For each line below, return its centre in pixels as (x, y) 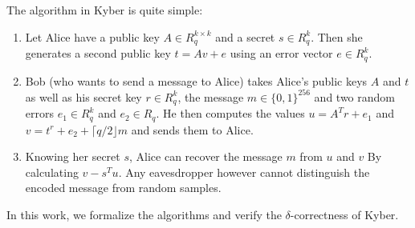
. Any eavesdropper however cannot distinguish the (244, 172)
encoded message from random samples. (123, 188)
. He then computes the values (230, 113)
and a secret (245, 36)
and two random (354, 96)
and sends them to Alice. (192, 129)
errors (39, 113)
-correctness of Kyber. (344, 214)
